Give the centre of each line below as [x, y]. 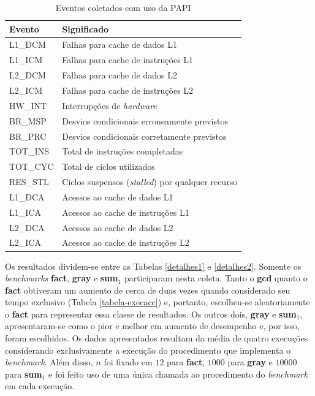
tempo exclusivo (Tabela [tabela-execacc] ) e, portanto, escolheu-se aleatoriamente [157, 302]
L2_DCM [28, 75]
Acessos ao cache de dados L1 [118, 196]
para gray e [250, 362]
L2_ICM [26, 90]
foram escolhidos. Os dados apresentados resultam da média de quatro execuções [157, 338]
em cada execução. [40, 386]
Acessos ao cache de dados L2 [118, 227]
